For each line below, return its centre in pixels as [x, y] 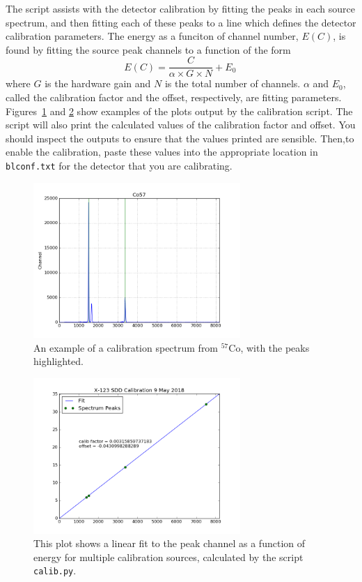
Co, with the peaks [269, 347]
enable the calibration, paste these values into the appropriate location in [162, 152]
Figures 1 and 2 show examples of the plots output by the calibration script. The [179, 111]
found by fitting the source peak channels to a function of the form [148, 49]
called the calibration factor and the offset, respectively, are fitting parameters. [174, 97]
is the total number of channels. [233, 83]
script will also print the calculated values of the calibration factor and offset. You [181, 125]
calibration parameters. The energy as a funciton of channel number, [152, 36]
